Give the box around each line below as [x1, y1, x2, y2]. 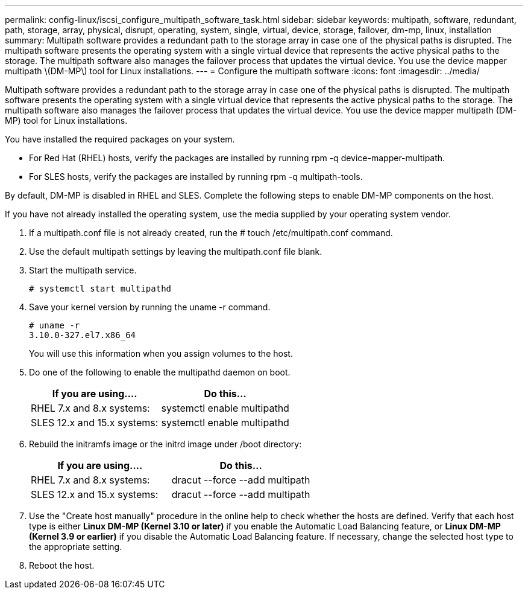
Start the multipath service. [29, 265, 137, 275]
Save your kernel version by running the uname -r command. [29, 302, 271, 312]
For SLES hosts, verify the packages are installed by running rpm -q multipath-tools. [29, 171, 363, 182]
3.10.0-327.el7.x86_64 [29, 330, 136, 340]
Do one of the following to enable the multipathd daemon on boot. [29, 367, 291, 377]
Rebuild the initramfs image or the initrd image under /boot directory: [29, 439, 302, 449]
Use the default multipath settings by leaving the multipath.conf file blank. [29, 246, 322, 257]
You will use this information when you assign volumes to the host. [29, 348, 293, 359]
